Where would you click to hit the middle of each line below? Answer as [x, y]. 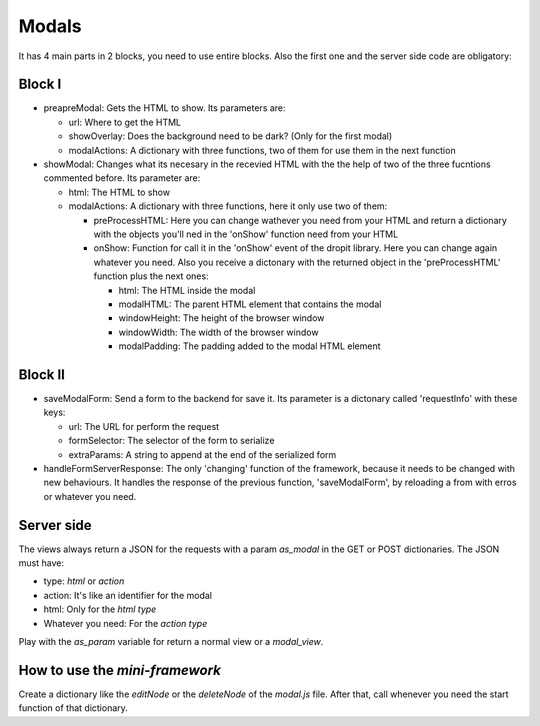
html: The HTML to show [119, 192]
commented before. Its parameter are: [122, 178]
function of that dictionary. [73, 708]
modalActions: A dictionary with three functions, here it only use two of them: [228, 206]
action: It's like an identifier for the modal [127, 595]
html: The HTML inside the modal [187, 290]
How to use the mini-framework [120, 670]
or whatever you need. [90, 496]
